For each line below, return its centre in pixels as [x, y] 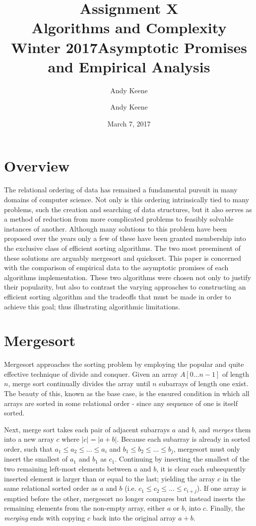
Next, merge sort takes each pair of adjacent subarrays [87, 429]
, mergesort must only [207, 449]
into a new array [29, 439]
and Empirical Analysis [129, 66]
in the [231, 478]
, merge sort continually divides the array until [79, 383]
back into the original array [134, 517]
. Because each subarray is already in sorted [184, 439]
